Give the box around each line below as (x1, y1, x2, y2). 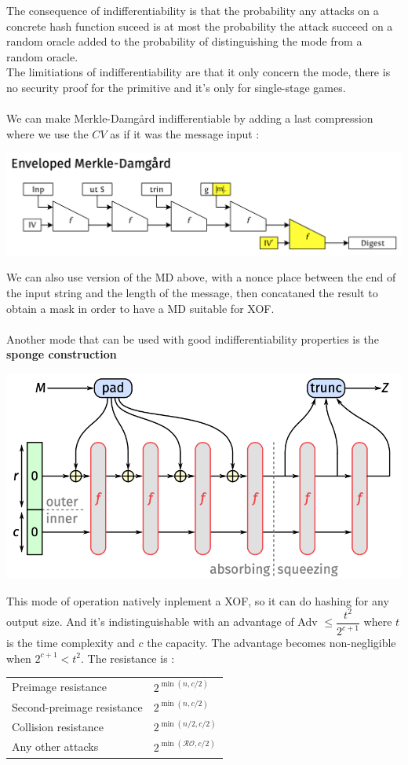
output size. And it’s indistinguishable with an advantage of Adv (6, 613, 318, 630)
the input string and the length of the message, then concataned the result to (6, 284, 378, 300)
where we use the (6, 125, 89, 142)
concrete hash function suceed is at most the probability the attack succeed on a (6, 17, 393, 34)
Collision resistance (12, 719, 104, 735)
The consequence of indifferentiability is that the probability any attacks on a (6, 2, 379, 18)
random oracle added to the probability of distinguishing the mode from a (6, 33, 362, 50)
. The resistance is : (80, 649, 175, 666)
